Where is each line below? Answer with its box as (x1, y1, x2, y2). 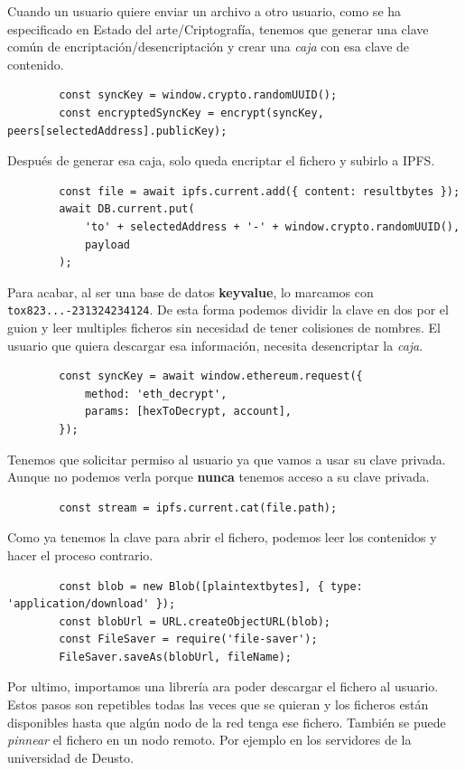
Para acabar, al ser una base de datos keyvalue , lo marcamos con (7, 282, 374, 301)
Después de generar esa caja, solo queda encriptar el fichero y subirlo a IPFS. (7, 151, 435, 170)
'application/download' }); (7, 597, 176, 611)
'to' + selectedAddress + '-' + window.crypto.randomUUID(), (84, 220, 460, 233)
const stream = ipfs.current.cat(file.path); (59, 501, 338, 514)
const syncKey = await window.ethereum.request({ (59, 370, 363, 383)
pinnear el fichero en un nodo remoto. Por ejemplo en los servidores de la (7, 730, 412, 749)
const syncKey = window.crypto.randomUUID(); (59, 89, 338, 102)
